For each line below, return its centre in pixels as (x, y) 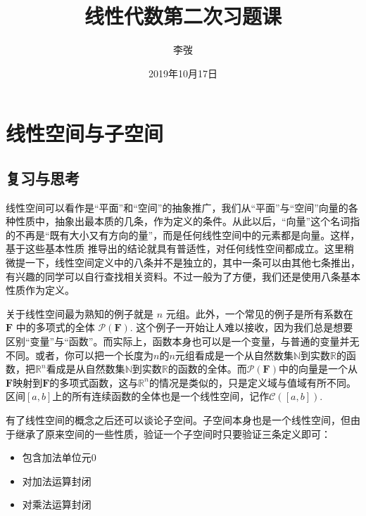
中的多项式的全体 (55, 327)
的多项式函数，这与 (94, 382)
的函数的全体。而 (207, 369)
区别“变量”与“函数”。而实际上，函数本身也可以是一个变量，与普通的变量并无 (183, 341)
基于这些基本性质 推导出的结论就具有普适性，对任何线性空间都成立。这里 (175, 249)
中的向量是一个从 (318, 369)
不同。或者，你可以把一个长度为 (80, 355)
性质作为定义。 (40, 290)
